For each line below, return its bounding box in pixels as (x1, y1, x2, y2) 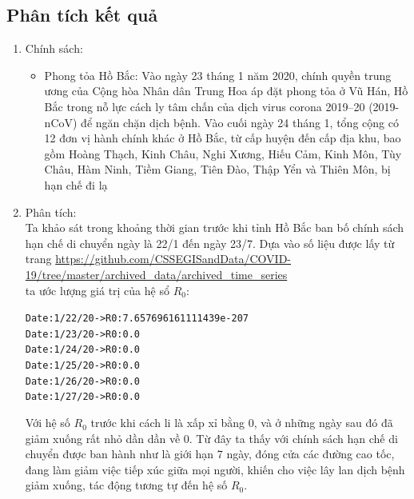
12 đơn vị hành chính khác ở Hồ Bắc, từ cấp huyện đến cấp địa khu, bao (44, 130, 401, 146)
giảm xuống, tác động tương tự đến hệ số (25, 477, 228, 493)
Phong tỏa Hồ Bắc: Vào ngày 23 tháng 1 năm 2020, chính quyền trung (44, 66, 392, 83)
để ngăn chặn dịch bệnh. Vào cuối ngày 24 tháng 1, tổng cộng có (81, 114, 399, 130)
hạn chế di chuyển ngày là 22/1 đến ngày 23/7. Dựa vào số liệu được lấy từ (25, 234, 395, 251)
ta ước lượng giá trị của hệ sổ (25, 281, 169, 298)
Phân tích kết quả (6, 2, 158, 27)
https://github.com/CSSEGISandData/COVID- (55, 250, 291, 267)
